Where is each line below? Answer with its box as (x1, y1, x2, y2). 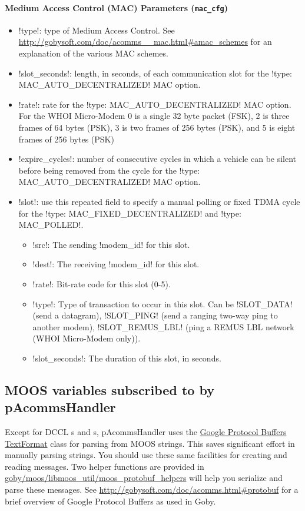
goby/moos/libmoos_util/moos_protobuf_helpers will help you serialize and (5, 472, 283, 484)
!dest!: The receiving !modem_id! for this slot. (32, 258, 200, 270)
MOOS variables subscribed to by (5, 380, 214, 399)
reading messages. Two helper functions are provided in (5, 460, 204, 472)
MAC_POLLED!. (18, 218, 84, 231)
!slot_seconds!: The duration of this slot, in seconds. (32, 351, 221, 364)
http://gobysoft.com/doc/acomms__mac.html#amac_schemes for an (18, 35, 272, 48)
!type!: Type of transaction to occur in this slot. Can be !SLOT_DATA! (32, 297, 293, 310)
